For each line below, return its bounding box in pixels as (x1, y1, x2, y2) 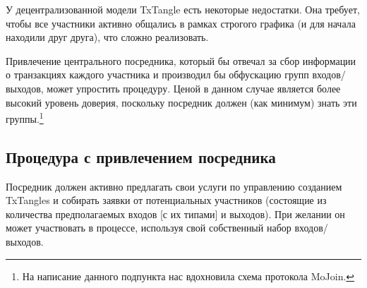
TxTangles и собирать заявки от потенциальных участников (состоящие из (6, 193, 327, 208)
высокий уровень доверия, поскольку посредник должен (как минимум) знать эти (6, 95, 357, 109)
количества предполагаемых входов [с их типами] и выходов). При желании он (6, 206, 345, 221)
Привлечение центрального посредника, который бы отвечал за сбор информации (6, 53, 356, 68)
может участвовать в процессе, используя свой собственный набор (6, 220, 291, 235)
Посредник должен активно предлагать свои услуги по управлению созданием (6, 179, 342, 193)
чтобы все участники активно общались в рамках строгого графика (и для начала (6, 16, 356, 30)
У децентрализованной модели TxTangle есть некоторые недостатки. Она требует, (6, 2, 360, 16)
